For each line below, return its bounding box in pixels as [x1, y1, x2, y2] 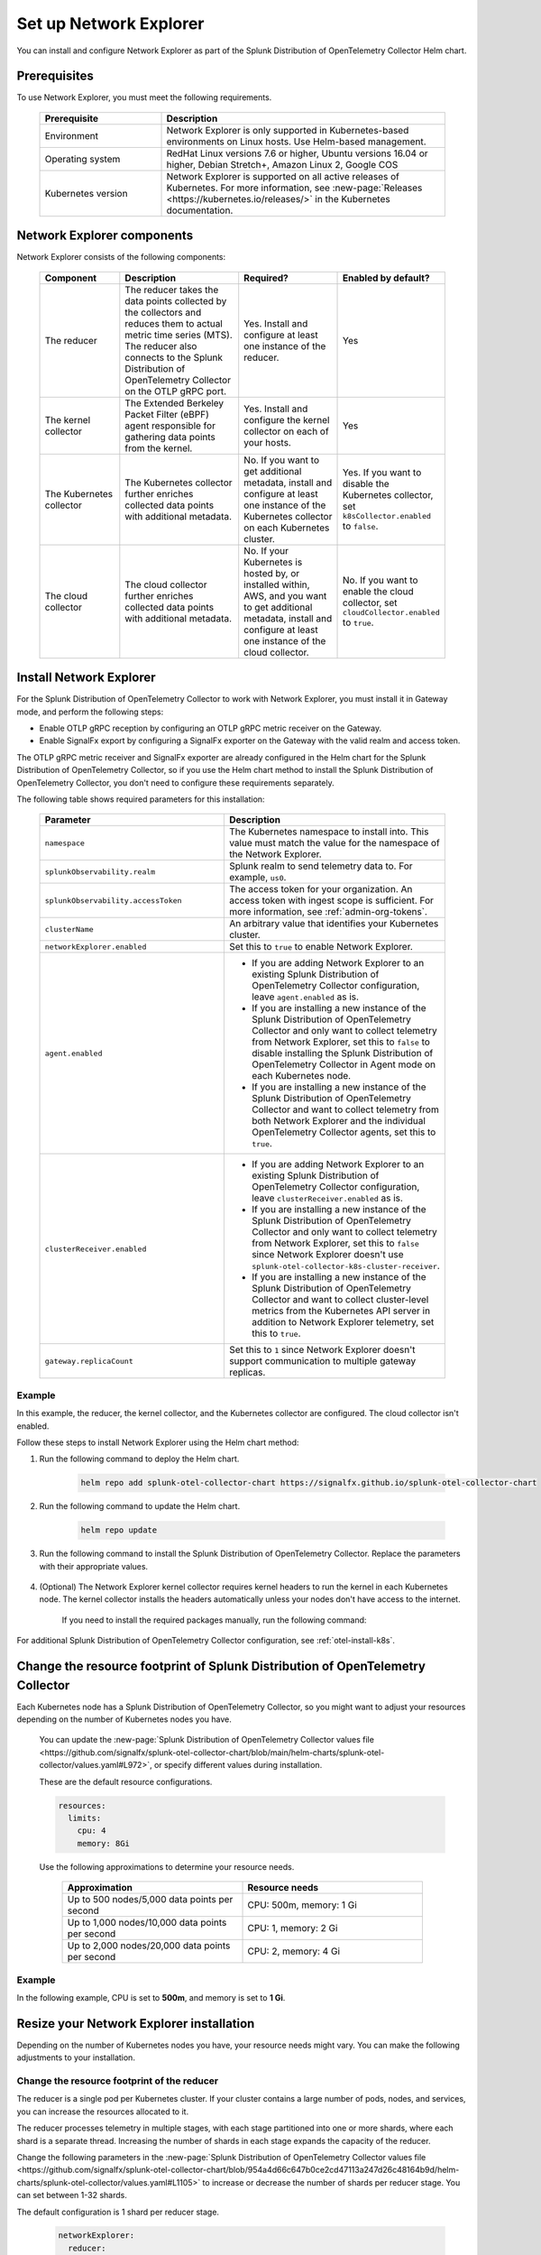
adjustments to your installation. [16, 2052, 135, 2063]
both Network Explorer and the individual [251, 1115, 426, 1127]
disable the [343, 478, 390, 491]
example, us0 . [228, 871, 287, 884]
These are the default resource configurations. [39, 1776, 213, 1787]
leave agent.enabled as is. [251, 990, 360, 1003]
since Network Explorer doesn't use [251, 1248, 405, 1261]
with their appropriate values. [39, 1560, 149, 1571]
